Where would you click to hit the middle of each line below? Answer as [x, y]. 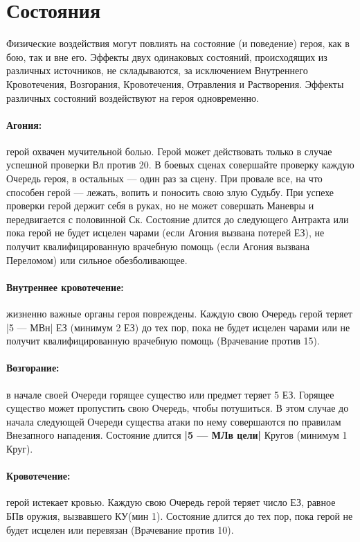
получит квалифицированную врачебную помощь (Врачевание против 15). [163, 341]
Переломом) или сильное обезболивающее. [97, 260]
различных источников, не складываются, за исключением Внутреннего [157, 70]
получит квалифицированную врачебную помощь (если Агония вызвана [158, 246]
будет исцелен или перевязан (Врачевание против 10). [120, 529]
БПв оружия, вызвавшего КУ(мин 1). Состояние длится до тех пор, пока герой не [180, 515]
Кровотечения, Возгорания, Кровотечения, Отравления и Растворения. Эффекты [175, 84]
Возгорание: [33, 368]
